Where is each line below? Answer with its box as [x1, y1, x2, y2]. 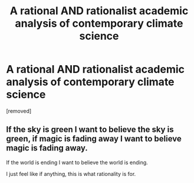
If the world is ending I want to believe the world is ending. [6, 159, 149, 166]
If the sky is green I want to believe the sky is [6, 124, 174, 134]
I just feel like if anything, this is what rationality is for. [6, 170, 136, 177]
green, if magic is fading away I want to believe [6, 134, 182, 144]
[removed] [6, 107, 32, 114]
